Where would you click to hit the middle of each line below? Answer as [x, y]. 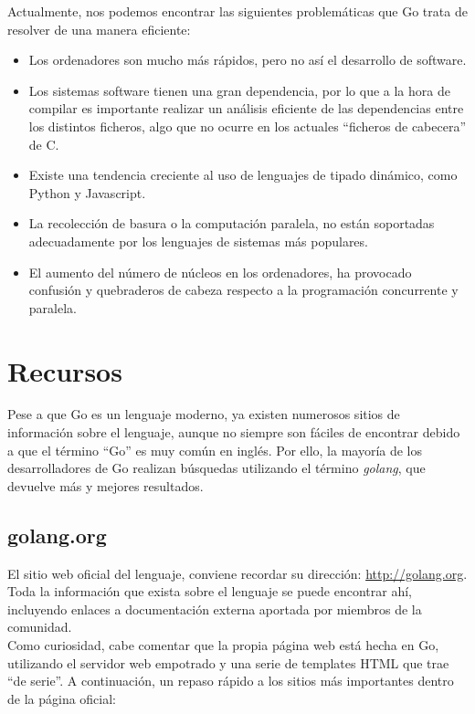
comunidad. [40, 627]
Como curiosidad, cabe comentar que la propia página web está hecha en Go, [223, 644]
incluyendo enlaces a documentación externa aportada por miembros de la [215, 609]
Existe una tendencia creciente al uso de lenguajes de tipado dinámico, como [243, 175]
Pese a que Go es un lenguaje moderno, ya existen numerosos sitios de [204, 414]
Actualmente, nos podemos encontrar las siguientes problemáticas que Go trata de [237, 11]
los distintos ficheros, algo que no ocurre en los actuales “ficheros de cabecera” [248, 126]
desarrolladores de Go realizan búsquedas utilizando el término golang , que [216, 468]
